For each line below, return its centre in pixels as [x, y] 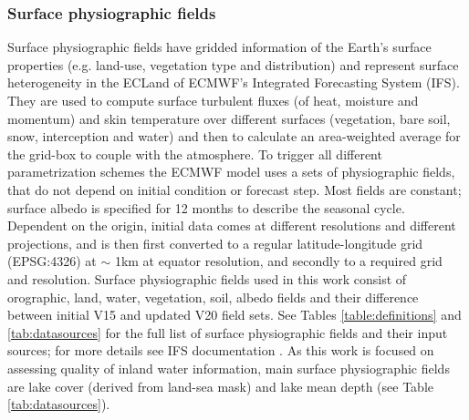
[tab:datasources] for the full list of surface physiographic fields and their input [228, 332]
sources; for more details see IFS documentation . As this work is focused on [221, 350]
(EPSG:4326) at [52, 261]
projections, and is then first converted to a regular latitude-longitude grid [215, 243]
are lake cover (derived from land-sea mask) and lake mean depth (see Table [220, 386]
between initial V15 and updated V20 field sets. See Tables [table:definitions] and [234, 315]
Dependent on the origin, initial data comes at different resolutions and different [232, 225]
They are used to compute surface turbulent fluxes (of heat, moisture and [213, 100]
